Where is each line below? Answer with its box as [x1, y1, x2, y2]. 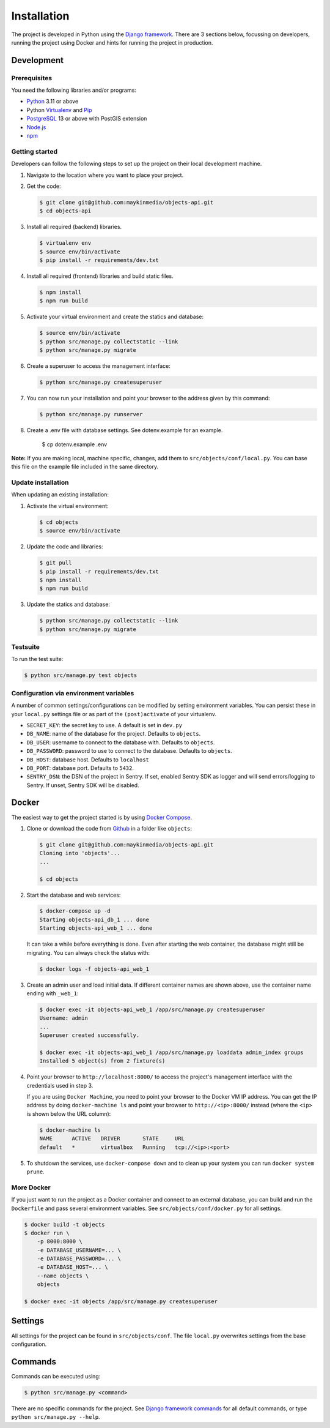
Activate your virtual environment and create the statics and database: [26, 313, 204, 321]
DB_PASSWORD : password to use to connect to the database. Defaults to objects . [26, 747, 232, 755]
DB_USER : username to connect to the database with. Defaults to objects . [26, 738, 215, 746]
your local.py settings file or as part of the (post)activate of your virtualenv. [11, 710, 217, 717]
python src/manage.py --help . [11, 1413, 100, 1421]
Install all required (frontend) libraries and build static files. [26, 272, 174, 280]
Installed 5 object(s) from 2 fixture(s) [39, 1058, 166, 1064]
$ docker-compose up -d [39, 908, 111, 914]
